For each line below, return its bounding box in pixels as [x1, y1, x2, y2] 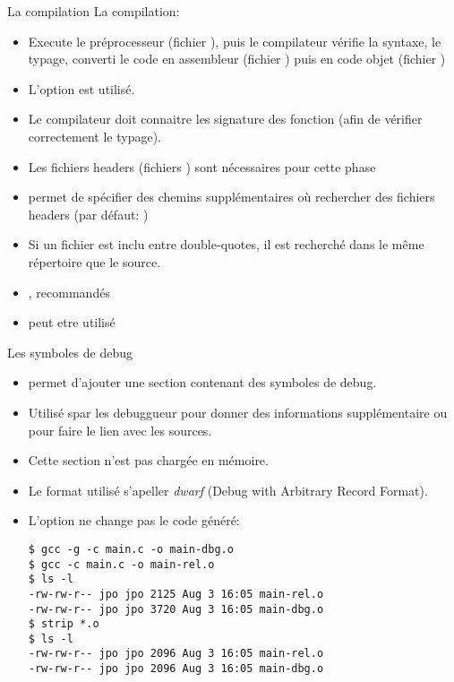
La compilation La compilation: [7, 2, 180, 20]
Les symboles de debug [7, 342, 133, 361]
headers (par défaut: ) [28, 204, 149, 223]
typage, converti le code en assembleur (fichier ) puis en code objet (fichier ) [28, 49, 446, 68]
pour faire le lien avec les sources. [28, 420, 212, 439]
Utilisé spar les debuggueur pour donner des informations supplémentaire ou [28, 402, 448, 421]
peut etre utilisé [28, 313, 116, 332]
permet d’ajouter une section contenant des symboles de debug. [28, 373, 377, 392]
